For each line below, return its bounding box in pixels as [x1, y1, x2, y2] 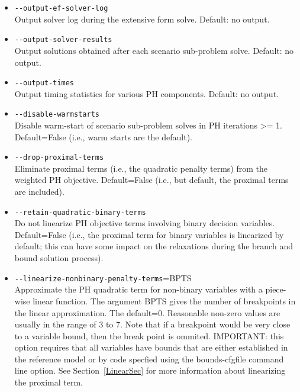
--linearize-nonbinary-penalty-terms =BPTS [14, 271, 192, 284]
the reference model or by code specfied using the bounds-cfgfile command [14, 352, 284, 365]
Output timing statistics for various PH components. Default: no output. [14, 87, 279, 99]
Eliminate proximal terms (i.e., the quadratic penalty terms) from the [14, 162, 267, 174]
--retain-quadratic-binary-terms [14, 208, 146, 217]
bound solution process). [14, 252, 104, 264]
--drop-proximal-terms [14, 153, 104, 162]
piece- [265, 283, 286, 295]
